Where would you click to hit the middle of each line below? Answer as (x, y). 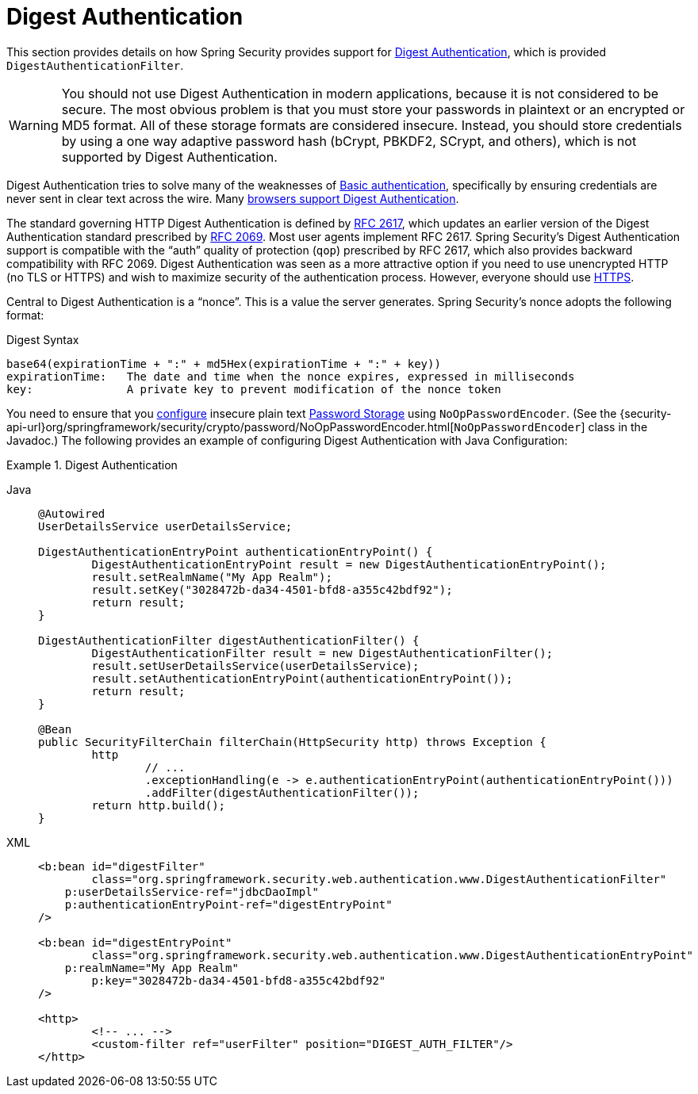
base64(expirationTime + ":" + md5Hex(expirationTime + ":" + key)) (224, 363)
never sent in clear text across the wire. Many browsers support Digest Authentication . (233, 198)
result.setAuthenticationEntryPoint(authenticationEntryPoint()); (302, 678)
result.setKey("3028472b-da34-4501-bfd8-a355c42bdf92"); (272, 589)
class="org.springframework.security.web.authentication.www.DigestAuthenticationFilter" (379, 879)
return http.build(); (159, 805)
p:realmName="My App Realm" (151, 968)
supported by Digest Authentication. (169, 157)
